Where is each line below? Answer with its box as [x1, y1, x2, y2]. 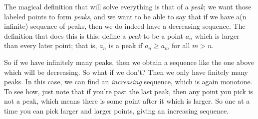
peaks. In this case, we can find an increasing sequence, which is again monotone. [4, 76, 253, 87]
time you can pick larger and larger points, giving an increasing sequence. [4, 105, 229, 116]
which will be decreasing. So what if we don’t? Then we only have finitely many [4, 66, 248, 77]
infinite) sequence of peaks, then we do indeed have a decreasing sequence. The [4, 21, 246, 31]
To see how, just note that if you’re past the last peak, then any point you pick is [4, 86, 253, 96]
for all [172, 40, 190, 51]
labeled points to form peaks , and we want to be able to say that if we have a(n [4, 11, 247, 21]
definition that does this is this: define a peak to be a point [4, 30, 183, 41]
